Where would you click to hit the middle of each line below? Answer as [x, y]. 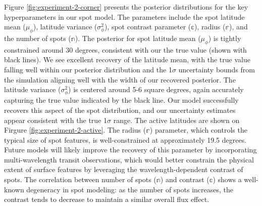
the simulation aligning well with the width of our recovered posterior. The [120, 79]
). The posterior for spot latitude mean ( [138, 38]
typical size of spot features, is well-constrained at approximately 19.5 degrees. [125, 139]
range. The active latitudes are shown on [176, 120]
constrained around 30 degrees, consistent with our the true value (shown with [125, 49]
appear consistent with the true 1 [56, 120]
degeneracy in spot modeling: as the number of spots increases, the [130, 189]
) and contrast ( [185, 179]
